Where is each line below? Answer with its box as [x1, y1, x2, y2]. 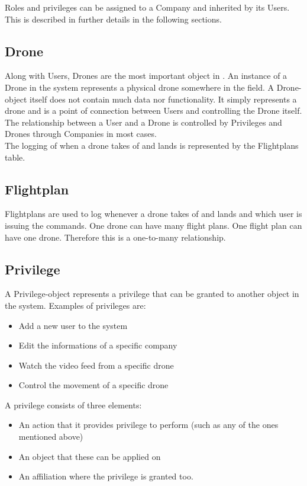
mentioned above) [18, 430, 83, 443]
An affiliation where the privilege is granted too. [18, 470, 193, 482]
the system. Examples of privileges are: [5, 299, 146, 311]
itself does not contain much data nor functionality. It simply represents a [29, 92, 297, 105]
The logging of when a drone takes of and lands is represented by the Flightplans [5, 139, 299, 151]
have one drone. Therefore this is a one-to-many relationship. [5, 231, 226, 243]
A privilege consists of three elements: [5, 398, 142, 411]
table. [5, 151, 25, 163]
